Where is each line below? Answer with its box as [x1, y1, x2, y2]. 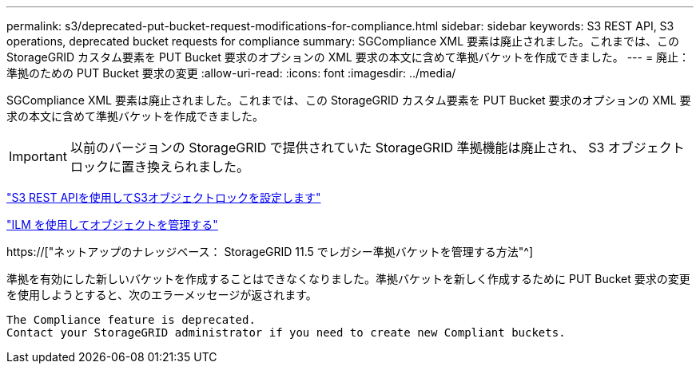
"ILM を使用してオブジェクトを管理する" [6, 218, 218, 231]
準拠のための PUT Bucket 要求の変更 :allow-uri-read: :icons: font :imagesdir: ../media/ [6, 66, 456, 80]
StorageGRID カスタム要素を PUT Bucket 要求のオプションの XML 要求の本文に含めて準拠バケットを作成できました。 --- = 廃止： [6, 50, 690, 64]
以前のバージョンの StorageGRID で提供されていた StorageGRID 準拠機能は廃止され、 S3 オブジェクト [70, 140, 685, 155]
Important [9, 148, 67, 164]
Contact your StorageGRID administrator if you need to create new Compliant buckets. [6, 326, 566, 339]
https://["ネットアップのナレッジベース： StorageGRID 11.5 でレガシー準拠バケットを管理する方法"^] [6, 245, 534, 258]
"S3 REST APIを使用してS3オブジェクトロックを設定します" [6, 191, 321, 204]
